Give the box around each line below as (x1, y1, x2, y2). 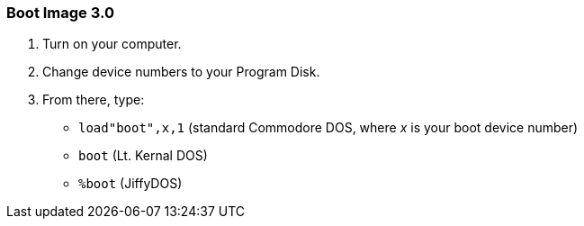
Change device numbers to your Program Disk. (42, 64, 320, 80)
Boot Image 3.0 (6, 4, 114, 22)
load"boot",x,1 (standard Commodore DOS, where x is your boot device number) (78, 120, 579, 136)
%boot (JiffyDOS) (78, 176, 183, 192)
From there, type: (42, 92, 145, 108)
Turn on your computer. (42, 36, 182, 52)
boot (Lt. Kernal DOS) (78, 148, 208, 164)
